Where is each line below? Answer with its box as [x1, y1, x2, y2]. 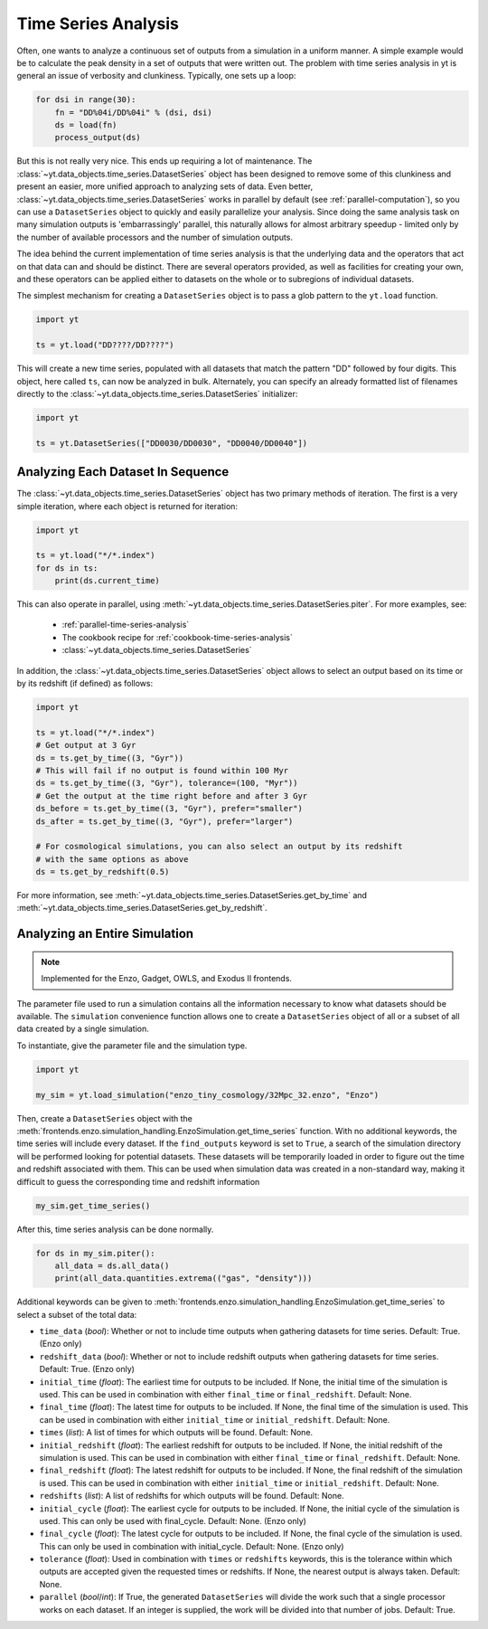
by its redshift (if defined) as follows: [16, 678, 154, 689]
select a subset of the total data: [16, 1309, 137, 1320]
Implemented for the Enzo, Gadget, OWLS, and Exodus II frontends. [41, 973, 293, 984]
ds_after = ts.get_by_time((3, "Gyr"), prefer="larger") [35, 816, 294, 827]
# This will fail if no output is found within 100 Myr [35, 765, 289, 775]
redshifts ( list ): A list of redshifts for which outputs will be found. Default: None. [39, 1491, 344, 1501]
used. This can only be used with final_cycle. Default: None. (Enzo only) [39, 1515, 307, 1526]
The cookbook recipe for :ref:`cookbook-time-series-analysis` [61, 631, 293, 642]
